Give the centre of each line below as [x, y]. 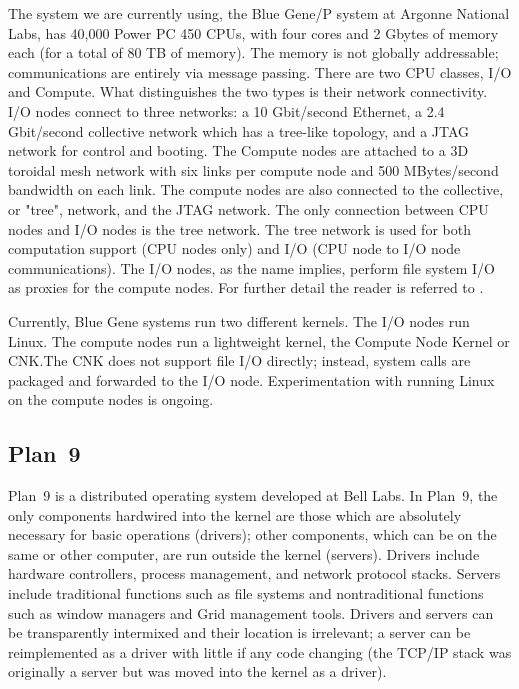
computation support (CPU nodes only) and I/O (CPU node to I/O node [234, 248]
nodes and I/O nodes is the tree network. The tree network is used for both [239, 228]
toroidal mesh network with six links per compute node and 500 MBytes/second [253, 169]
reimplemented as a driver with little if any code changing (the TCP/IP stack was [260, 651]
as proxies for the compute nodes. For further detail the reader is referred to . [246, 287]
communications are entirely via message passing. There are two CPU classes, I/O [260, 71]
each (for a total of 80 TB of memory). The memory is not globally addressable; [253, 52]
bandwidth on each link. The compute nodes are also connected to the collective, [256, 189]
